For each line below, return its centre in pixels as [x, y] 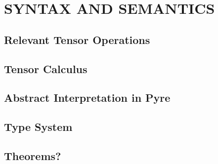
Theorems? [33, 155]
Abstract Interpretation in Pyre [87, 98]
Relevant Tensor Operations [77, 39]
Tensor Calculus [46, 68]
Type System [38, 127]
